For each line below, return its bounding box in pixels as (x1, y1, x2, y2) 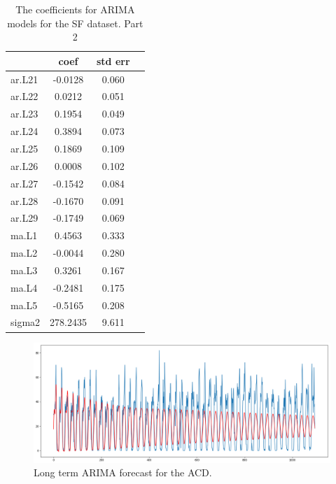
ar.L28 (10, 193, 38, 208)
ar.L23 (10, 106, 38, 121)
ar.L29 (10, 211, 38, 225)
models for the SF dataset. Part (7, 15, 143, 30)
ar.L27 (10, 176, 38, 190)
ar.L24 (10, 124, 38, 138)
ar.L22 (10, 89, 38, 104)
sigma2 (10, 315, 41, 329)
